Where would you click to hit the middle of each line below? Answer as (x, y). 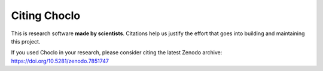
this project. (26, 41)
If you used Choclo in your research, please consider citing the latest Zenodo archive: (117, 53)
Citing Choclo (46, 16)
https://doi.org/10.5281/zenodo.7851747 (60, 61)
